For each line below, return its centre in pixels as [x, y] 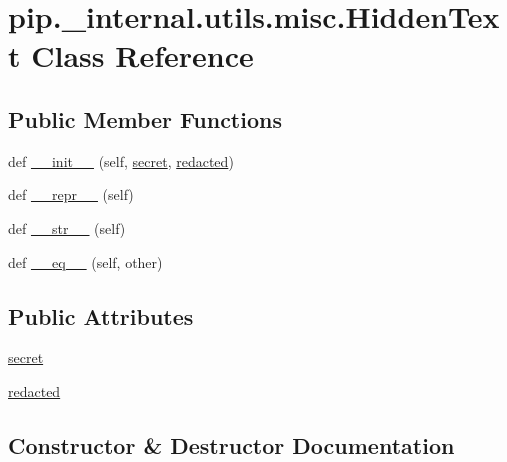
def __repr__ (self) [71, 194]
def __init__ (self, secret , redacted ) [121, 160]
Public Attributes [101, 315]
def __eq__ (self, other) [85, 261]
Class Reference [142, 55]
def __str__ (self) [67, 227]
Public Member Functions [145, 118]
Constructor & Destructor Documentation [231, 444]
